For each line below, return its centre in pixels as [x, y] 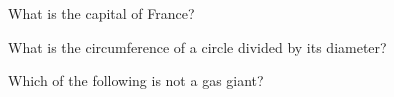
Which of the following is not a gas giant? [136, 80]
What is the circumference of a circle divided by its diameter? [197, 46]
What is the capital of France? [101, 13]
